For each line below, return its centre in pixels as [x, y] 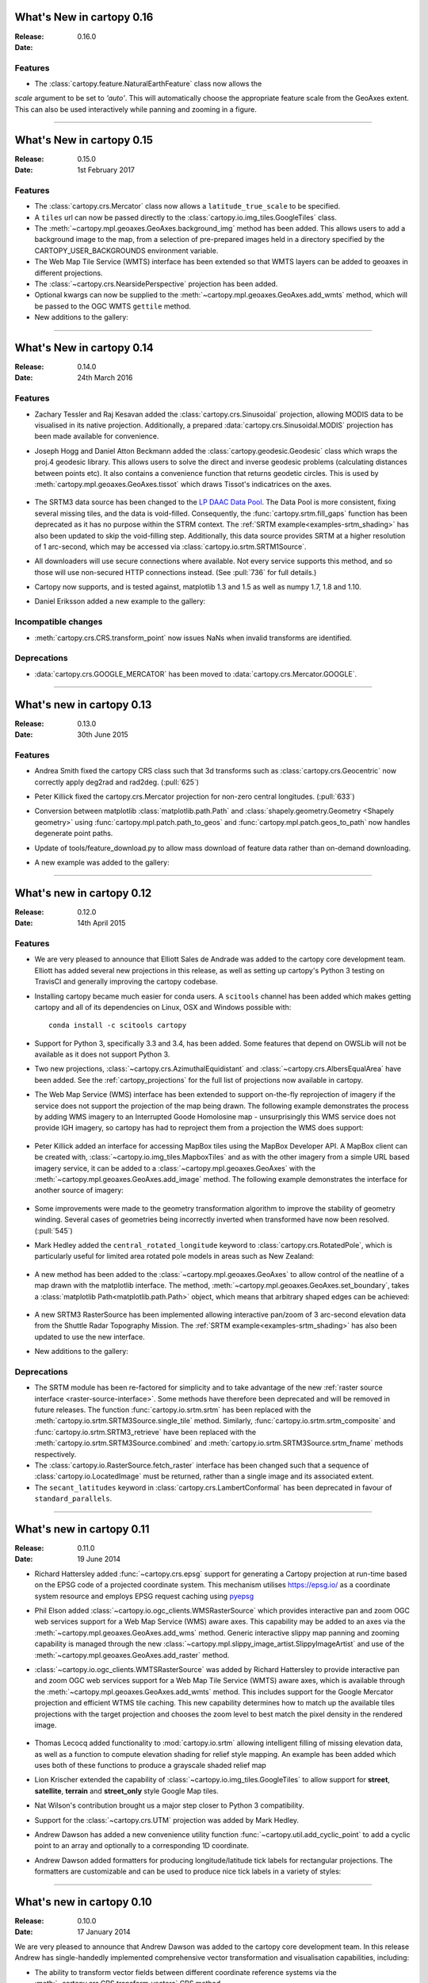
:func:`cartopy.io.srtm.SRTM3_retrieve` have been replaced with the [145, 1432]
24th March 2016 [105, 378]
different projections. [69, 273]
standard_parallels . [73, 1498]
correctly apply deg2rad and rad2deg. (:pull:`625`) [117, 782]
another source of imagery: [79, 1191]
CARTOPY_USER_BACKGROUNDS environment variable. [126, 251]
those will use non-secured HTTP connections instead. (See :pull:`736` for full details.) [176, 572]
